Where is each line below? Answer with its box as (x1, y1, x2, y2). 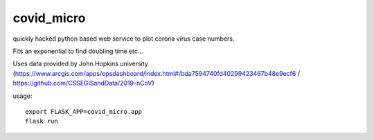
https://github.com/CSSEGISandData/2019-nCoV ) (12, 79, 155, 88)
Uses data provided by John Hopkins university (12, 59, 148, 68)
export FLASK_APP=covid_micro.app (25, 108, 142, 115)
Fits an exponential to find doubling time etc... (12, 47, 143, 55)
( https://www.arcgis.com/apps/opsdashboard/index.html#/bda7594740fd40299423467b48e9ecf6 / (12, 69, 301, 77)
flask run (25, 117, 58, 126)
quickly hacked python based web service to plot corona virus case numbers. (12, 34, 235, 43)
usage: (12, 92, 33, 100)
